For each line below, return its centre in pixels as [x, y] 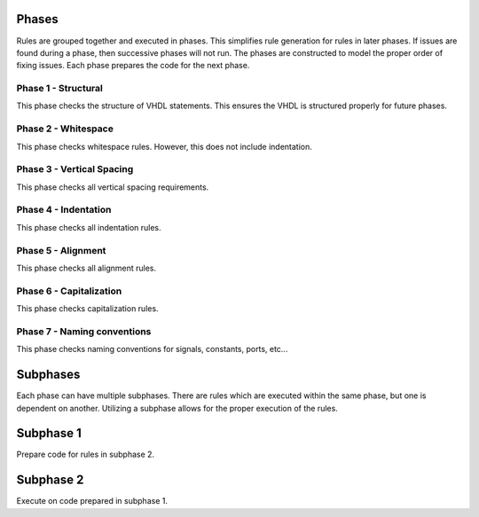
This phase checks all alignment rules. [86, 268]
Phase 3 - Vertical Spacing [75, 169]
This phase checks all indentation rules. [89, 227]
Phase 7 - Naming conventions [84, 331]
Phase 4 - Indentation [64, 210]
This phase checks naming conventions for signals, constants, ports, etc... [152, 349]
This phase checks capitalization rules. [87, 309]
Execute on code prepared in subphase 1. [92, 501]
